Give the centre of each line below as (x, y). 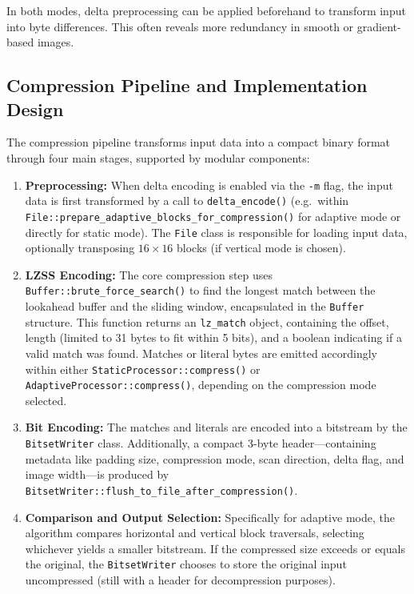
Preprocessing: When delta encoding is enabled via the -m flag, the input (209, 185)
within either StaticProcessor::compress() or (143, 369)
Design (35, 108)
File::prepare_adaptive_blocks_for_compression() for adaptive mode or (213, 216)
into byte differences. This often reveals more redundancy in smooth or (180, 26)
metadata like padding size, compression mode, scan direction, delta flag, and (215, 458)
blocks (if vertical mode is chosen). (261, 248)
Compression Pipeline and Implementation (187, 85)
